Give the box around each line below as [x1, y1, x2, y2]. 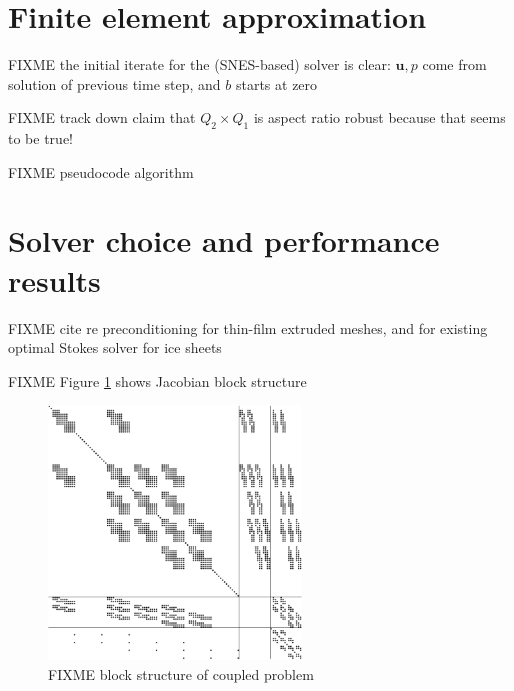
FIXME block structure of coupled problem [48, 664, 314, 685]
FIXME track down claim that [8, 107, 196, 128]
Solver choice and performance [8, 220, 440, 261]
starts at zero [235, 73, 318, 94]
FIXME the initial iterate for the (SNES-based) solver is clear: [8, 54, 391, 75]
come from [422, 54, 487, 75]
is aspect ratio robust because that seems [253, 107, 506, 128]
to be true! [8, 128, 73, 149]
